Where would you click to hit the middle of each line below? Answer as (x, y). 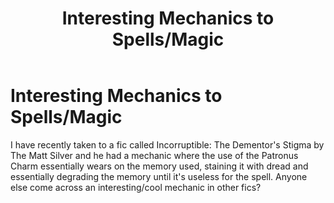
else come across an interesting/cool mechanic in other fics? (136, 187)
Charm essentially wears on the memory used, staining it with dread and (159, 166)
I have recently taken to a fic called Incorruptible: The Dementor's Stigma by (167, 144)
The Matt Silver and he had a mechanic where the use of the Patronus (154, 155)
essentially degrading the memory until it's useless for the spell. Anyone (159, 176)
